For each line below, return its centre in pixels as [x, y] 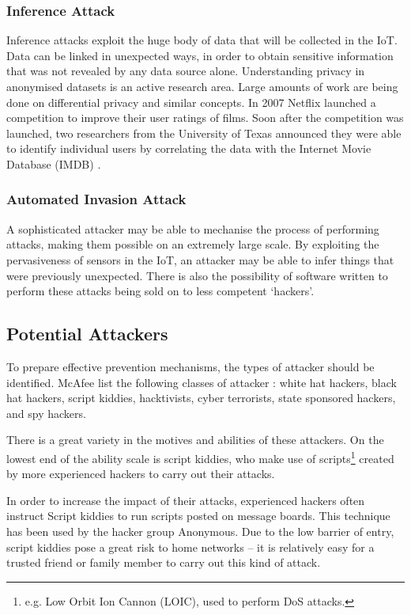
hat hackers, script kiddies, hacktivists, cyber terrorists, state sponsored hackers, [201, 398]
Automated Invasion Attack [96, 199]
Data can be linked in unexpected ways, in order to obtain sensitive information [200, 55]
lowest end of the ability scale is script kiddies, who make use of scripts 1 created [200, 457]
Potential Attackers [87, 334]
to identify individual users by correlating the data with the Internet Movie [189, 148]
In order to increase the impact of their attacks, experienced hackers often [186, 500]
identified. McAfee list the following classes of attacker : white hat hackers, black [202, 382]
